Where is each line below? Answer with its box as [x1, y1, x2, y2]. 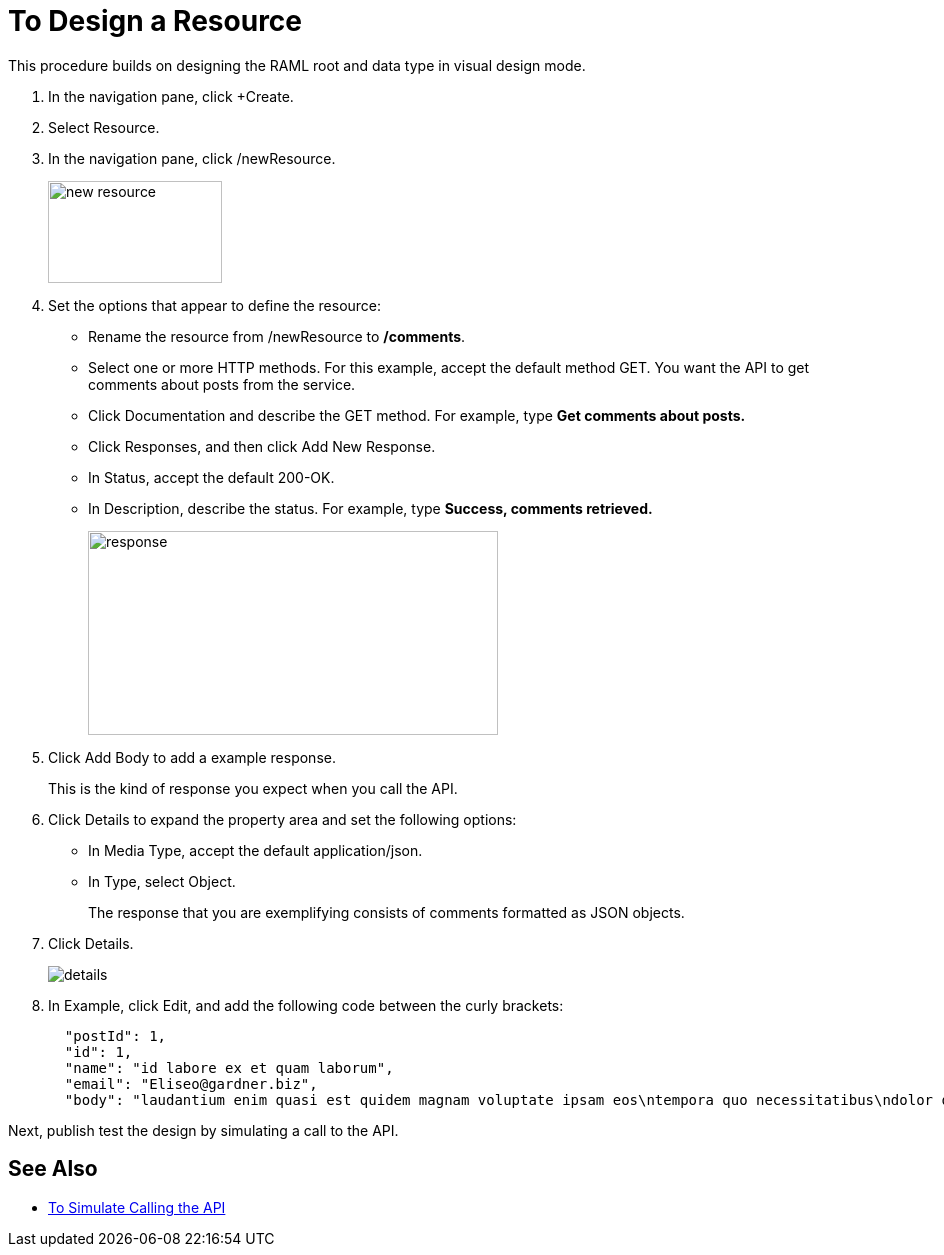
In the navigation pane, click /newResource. [48, 149, 336, 167]
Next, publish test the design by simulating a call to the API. [8, 1121, 399, 1139]
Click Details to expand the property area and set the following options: [48, 810, 517, 828]
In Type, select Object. [88, 872, 236, 890]
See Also [8, 1156, 98, 1182]
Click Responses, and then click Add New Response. [88, 437, 436, 455]
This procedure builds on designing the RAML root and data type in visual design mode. [8, 56, 586, 74]
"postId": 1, [64, 1027, 167, 1044]
